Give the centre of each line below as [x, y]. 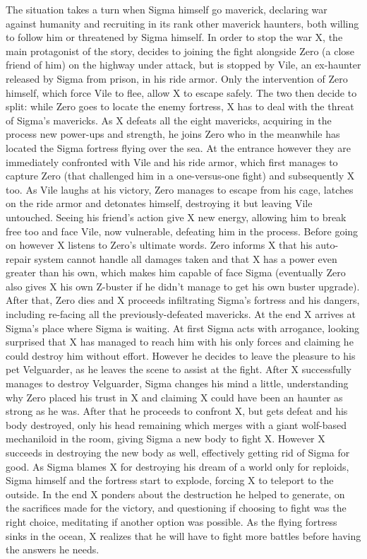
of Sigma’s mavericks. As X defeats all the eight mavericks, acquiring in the [169, 120]
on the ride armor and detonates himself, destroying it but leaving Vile [159, 203]
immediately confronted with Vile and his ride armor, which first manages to [172, 161]
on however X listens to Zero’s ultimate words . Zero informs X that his [159, 245]
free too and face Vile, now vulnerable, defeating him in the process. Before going [182, 231]
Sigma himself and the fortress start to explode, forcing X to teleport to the [170, 480]
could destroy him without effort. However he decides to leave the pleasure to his [181, 355]
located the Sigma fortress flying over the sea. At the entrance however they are [178, 147]
